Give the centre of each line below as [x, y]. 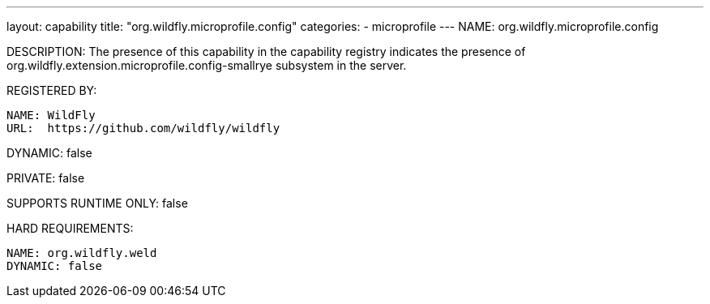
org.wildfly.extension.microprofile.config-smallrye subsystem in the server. [207, 65]
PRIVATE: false [46, 178]
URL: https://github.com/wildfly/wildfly [143, 128]
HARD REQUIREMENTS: [70, 228]
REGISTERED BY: [52, 90]
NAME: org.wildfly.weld [82, 253]
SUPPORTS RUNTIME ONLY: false [97, 203]
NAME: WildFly [51, 115]
